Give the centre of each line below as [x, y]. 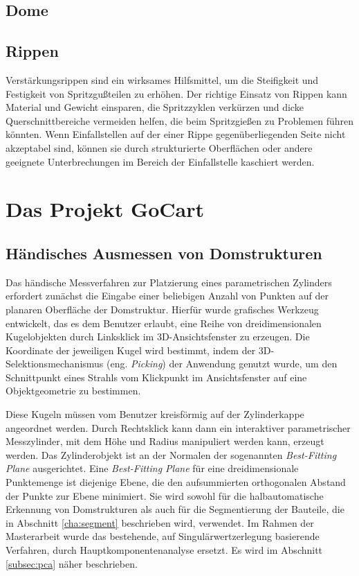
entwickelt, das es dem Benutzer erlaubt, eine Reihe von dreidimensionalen [164, 323]
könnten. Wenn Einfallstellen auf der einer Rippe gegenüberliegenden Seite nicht [176, 134]
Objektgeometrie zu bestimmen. [73, 391]
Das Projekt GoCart [105, 209]
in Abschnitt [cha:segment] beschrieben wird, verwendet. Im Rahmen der [160, 522]
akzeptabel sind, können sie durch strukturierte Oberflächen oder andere [159, 147]
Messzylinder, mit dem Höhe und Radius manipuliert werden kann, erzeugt [165, 441]
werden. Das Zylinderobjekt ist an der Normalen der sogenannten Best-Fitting [171, 454]
